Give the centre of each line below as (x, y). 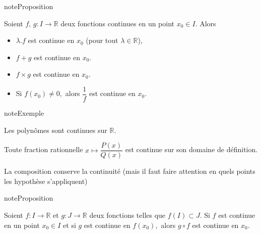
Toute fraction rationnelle (44, 149)
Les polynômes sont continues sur (56, 130)
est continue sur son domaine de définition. (191, 149)
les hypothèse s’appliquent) (46, 181)
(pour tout (102, 40)
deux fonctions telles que (127, 215)
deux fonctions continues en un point (118, 23)
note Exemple (24, 113)
